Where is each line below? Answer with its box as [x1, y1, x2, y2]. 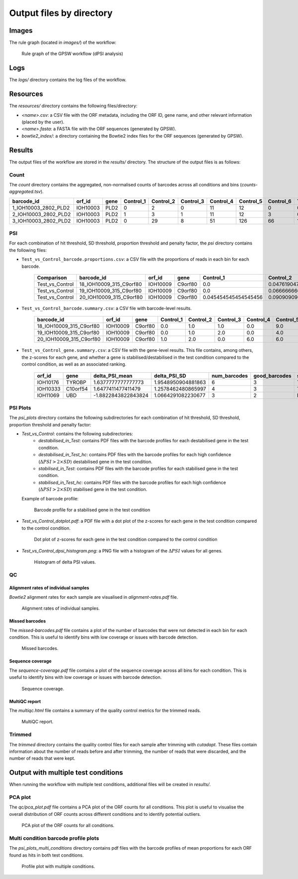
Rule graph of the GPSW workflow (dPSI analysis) [21, 51, 124, 57]
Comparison [37, 274, 67, 281]
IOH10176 [37, 379, 59, 386]
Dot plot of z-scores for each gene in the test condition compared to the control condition [34, 537, 218, 543]
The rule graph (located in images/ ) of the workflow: [9, 40, 117, 46]
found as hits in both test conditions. [9, 852, 84, 858]
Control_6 [268, 198, 292, 205]
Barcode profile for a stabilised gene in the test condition [34, 507, 150, 513]
